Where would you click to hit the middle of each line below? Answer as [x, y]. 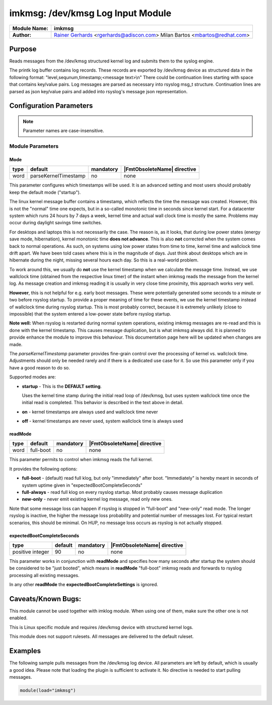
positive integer [31, 552]
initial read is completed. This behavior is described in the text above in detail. [103, 403]
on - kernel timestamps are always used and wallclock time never [90, 412]
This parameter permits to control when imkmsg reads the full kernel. [81, 460]
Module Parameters [34, 146]
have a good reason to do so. [40, 367]
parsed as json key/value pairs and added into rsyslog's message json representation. [98, 91]
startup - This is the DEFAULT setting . [62, 386]
